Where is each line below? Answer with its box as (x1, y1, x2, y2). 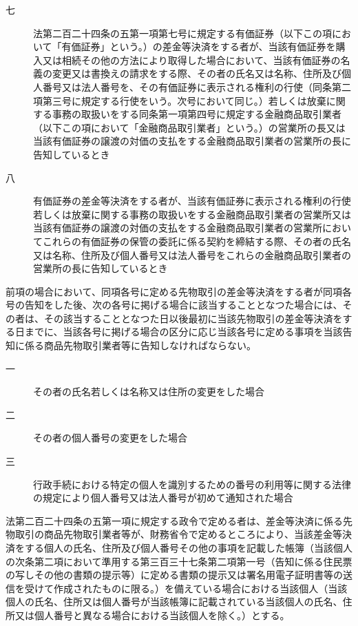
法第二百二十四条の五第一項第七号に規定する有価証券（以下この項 (33, 25, 332, 40)
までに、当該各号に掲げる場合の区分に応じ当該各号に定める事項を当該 (24, 324, 343, 339)
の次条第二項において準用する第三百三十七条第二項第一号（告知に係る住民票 (6, 554, 352, 568)
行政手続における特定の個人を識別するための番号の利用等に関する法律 (33, 477, 351, 491)
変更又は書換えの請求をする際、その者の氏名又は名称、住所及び (52, 66, 341, 81)
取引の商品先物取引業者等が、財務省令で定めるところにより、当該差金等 (14, 527, 342, 541)
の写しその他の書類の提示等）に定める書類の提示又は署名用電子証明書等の (6, 567, 343, 582)
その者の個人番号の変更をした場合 (33, 430, 187, 445)
